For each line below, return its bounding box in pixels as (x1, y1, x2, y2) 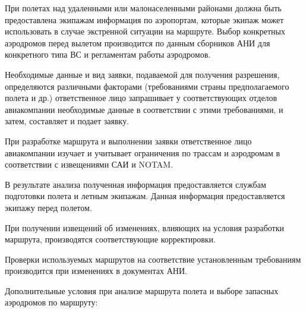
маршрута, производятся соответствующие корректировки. (5, 233, 216, 245)
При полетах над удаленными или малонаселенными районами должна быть (5, 2, 282, 14)
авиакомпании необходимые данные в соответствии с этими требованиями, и (5, 103, 283, 115)
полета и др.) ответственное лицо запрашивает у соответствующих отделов (5, 92, 277, 104)
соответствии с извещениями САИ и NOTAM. (5, 158, 173, 171)
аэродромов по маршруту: (5, 296, 98, 308)
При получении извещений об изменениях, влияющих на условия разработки (5, 221, 285, 234)
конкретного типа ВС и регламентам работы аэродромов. (5, 48, 211, 61)
